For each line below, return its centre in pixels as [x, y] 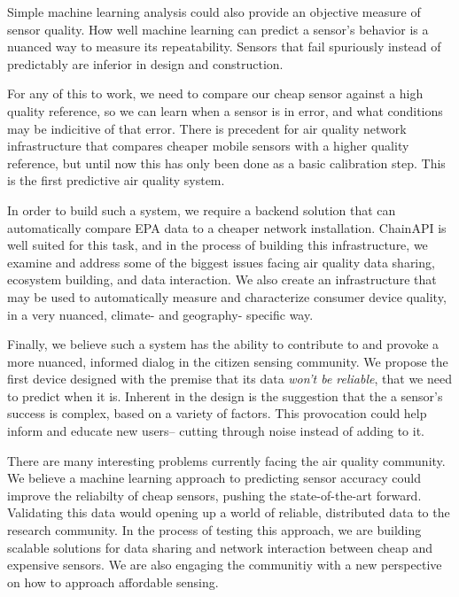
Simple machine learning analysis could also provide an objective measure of [214, 12]
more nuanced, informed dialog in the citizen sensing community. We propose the [228, 361]
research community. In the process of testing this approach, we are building [214, 530]
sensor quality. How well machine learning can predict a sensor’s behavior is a [218, 29]
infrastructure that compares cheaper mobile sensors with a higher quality [208, 146]
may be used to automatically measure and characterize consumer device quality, [227, 296]
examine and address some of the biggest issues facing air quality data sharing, [221, 262]
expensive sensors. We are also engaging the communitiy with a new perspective [225, 565]
